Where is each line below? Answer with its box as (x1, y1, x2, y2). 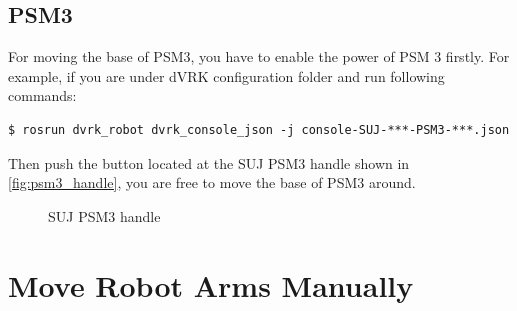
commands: (8, 85, 77, 106)
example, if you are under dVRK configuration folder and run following (8, 65, 445, 86)
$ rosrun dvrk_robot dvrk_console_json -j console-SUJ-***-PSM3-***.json (8, 122, 510, 137)
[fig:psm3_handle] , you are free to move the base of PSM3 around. (8, 172, 416, 193)
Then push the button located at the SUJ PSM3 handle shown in (8, 152, 410, 173)
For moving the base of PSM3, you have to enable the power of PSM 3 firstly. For (8, 46, 510, 67)
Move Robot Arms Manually (8, 264, 414, 305)
